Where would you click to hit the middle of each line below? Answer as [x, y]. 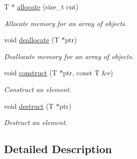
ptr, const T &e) [88, 73]
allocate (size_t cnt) [48, 6]
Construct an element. [38, 89]
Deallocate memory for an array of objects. [69, 56]
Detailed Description [58, 149]
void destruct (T [29, 106]
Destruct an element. [36, 122]
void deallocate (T [32, 40]
